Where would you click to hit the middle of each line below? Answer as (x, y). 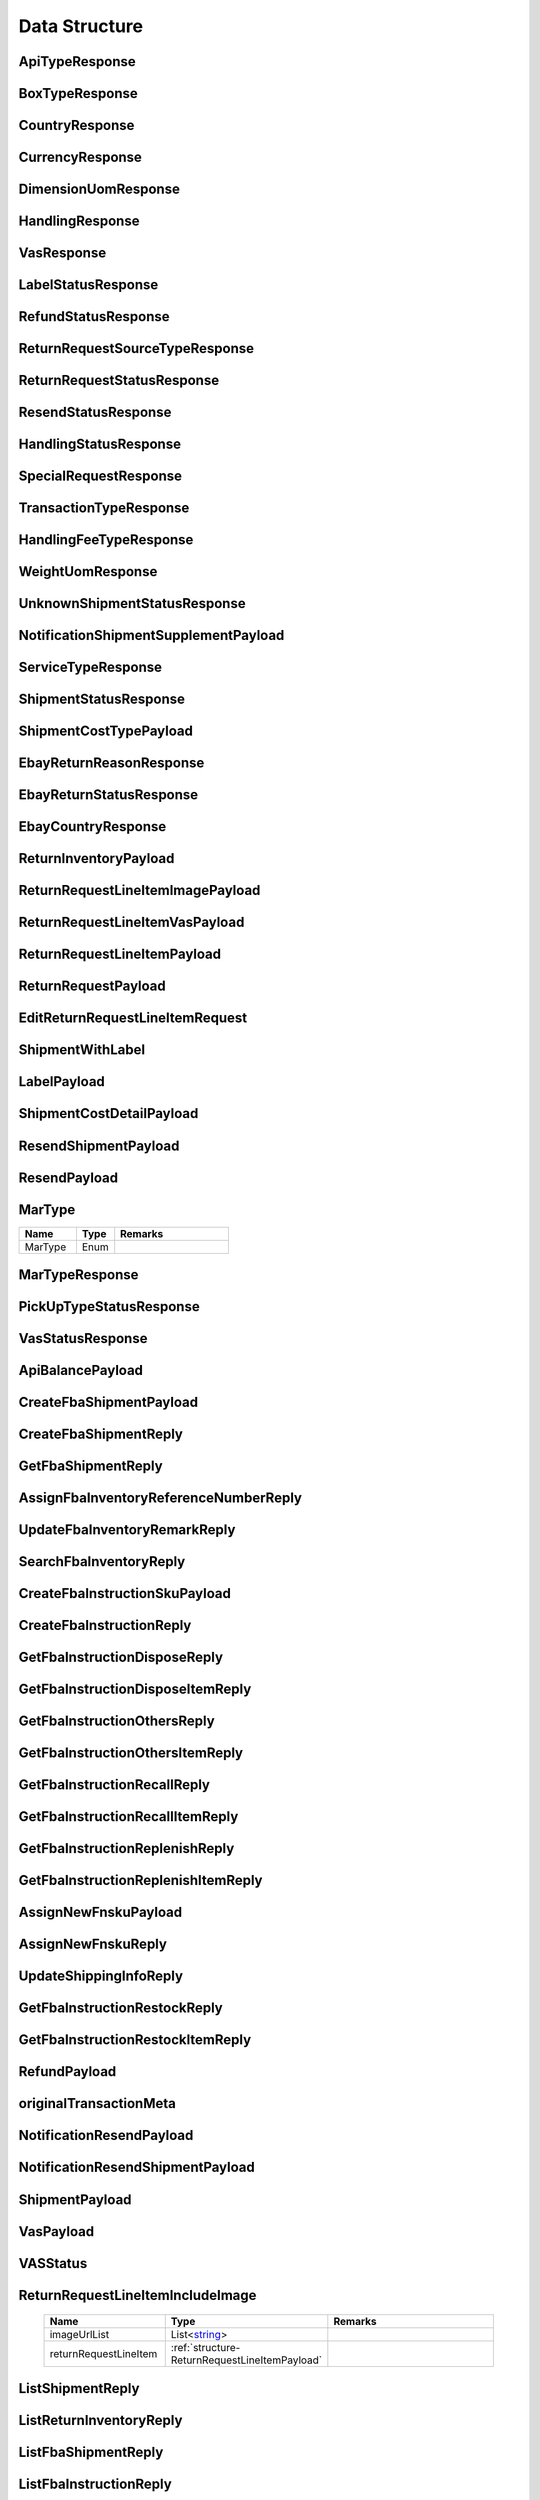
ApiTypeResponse (77, 61)
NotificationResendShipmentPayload (136, 2167)
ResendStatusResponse (95, 412)
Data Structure (81, 26)
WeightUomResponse (88, 571)
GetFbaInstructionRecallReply (114, 1785)
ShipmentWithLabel (81, 1050)
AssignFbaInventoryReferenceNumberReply (160, 1498)
